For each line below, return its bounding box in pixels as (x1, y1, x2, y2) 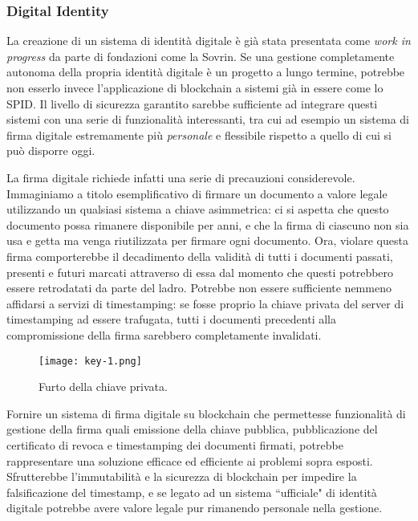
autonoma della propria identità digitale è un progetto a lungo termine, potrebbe (6, 63, 405, 80)
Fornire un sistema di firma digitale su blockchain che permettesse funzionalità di (6, 405, 406, 421)
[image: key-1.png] (39, 355, 142, 367)
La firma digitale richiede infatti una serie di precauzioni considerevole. (6, 169, 355, 185)
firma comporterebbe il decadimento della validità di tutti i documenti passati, (6, 247, 393, 264)
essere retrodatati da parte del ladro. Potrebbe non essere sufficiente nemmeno (6, 279, 392, 296)
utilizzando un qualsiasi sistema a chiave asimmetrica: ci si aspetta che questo (6, 201, 389, 218)
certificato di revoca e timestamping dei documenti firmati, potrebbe (6, 436, 343, 453)
